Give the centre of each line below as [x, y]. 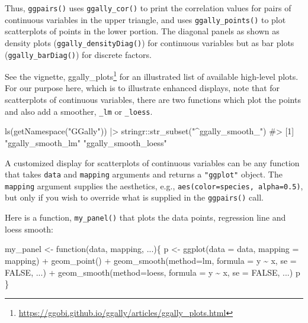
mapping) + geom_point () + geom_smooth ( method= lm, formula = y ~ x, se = [151, 260]
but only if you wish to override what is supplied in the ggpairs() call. [134, 197]
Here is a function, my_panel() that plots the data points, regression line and [145, 217]
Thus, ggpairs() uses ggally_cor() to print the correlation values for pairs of [148, 8]
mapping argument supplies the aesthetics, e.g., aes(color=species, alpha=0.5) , [154, 185]
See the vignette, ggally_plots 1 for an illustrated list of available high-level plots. [152, 75]
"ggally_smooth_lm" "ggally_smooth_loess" [86, 142]
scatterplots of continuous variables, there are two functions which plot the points [153, 100]
